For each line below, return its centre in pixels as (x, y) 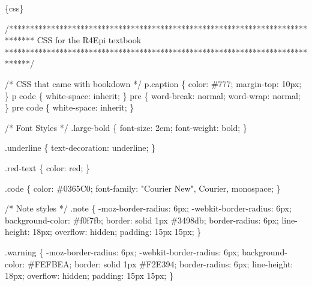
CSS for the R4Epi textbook (89, 40)
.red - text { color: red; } (48, 167)
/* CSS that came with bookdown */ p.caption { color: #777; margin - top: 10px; (153, 83)
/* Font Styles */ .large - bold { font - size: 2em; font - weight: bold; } (126, 127)
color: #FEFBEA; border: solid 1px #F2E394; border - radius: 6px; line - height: (149, 263)
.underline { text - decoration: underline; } (80, 148)
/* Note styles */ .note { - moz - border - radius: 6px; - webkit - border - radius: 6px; (148, 208)
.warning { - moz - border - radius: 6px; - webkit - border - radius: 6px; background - (146, 251)
